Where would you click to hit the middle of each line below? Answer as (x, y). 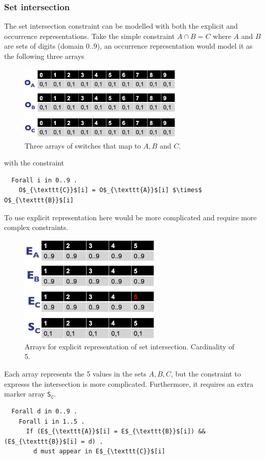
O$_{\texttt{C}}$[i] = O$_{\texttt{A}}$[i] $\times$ (110, 190)
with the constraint (34, 163)
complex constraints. (36, 227)
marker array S (28, 394)
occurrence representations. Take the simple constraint (90, 36)
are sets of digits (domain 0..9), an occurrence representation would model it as (128, 46)
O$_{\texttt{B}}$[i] (39, 201)
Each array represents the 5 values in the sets (75, 374)
